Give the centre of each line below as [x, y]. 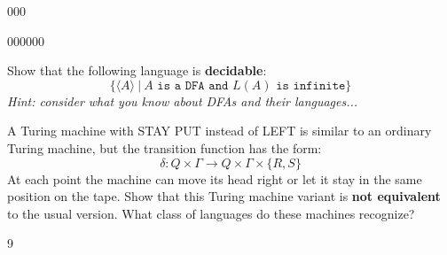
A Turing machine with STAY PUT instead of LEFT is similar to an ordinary [220, 131]
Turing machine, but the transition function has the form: [165, 147]
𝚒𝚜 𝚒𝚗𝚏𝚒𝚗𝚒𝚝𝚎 [311, 85]
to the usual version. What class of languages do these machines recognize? [211, 213]
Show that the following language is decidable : [137, 70]
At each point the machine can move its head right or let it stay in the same [215, 178]
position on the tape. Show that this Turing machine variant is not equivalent [224, 196]
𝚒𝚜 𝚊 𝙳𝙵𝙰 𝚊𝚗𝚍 [193, 85]
